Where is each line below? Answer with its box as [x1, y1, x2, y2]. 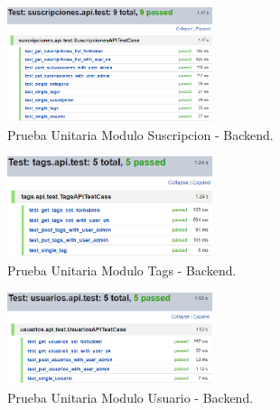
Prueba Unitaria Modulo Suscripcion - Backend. [7, 125, 274, 144]
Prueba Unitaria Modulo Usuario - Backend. [7, 388, 254, 407]
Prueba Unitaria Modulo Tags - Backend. [7, 261, 237, 280]
